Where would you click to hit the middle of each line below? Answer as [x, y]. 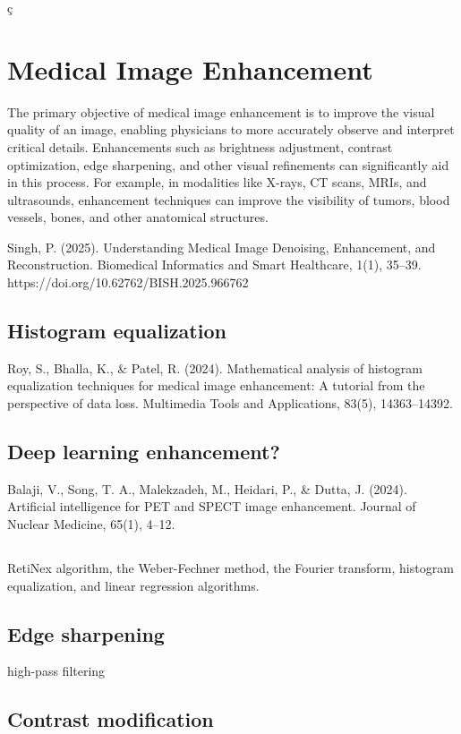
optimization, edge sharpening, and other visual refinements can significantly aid [228, 164]
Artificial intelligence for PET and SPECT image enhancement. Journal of [212, 506]
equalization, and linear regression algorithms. [133, 585]
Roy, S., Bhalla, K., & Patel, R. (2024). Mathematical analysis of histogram [215, 367]
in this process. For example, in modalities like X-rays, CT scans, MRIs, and [217, 182]
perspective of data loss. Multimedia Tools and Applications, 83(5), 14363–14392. [230, 403]
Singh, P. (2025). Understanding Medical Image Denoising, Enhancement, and [222, 247]
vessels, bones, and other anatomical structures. [138, 217]
